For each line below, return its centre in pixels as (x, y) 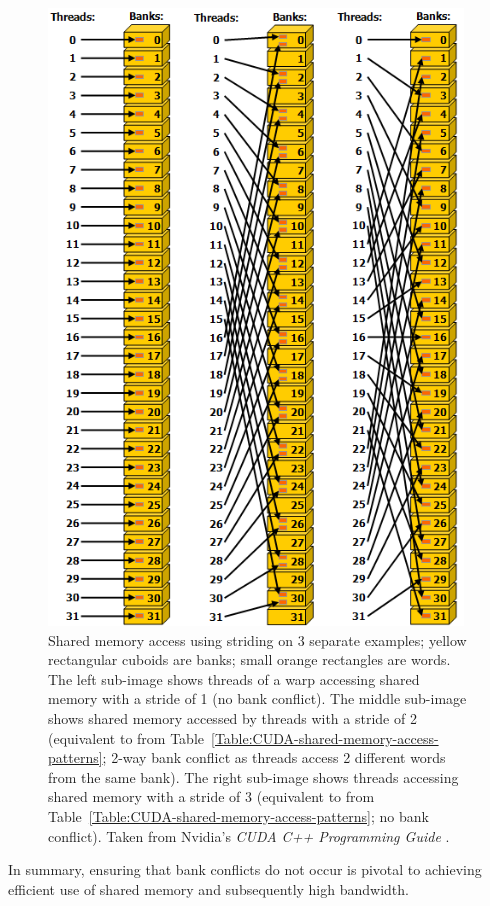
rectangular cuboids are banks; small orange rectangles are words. (249, 659)
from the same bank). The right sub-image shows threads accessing (253, 776)
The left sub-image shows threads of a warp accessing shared (234, 678)
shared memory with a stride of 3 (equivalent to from (211, 796)
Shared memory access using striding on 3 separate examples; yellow (257, 639)
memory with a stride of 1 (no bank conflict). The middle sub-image (257, 698)
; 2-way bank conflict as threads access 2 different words (274, 757)
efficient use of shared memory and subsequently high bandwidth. (208, 888)
